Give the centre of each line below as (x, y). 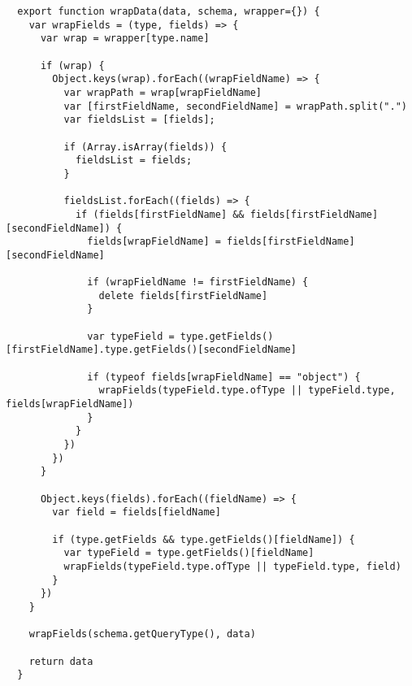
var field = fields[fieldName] (137, 512)
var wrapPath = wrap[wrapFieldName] (163, 92)
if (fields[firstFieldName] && (160, 214)
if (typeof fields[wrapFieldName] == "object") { (224, 377)
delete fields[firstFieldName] (183, 295)
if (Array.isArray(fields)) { (145, 147)
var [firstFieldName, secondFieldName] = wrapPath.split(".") (235, 106)
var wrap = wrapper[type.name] (125, 39)
